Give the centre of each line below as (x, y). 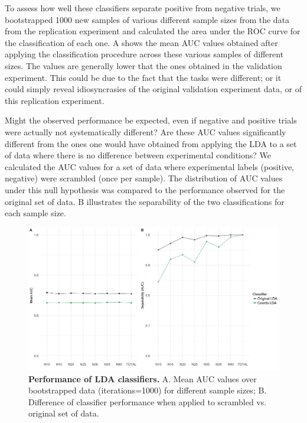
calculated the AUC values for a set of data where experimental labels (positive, (149, 166)
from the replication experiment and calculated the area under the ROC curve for (153, 31)
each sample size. (35, 213)
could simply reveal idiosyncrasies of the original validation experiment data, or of (153, 89)
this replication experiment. (55, 100)
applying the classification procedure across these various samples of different (144, 54)
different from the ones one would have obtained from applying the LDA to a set (151, 143)
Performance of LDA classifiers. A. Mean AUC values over (143, 378)
